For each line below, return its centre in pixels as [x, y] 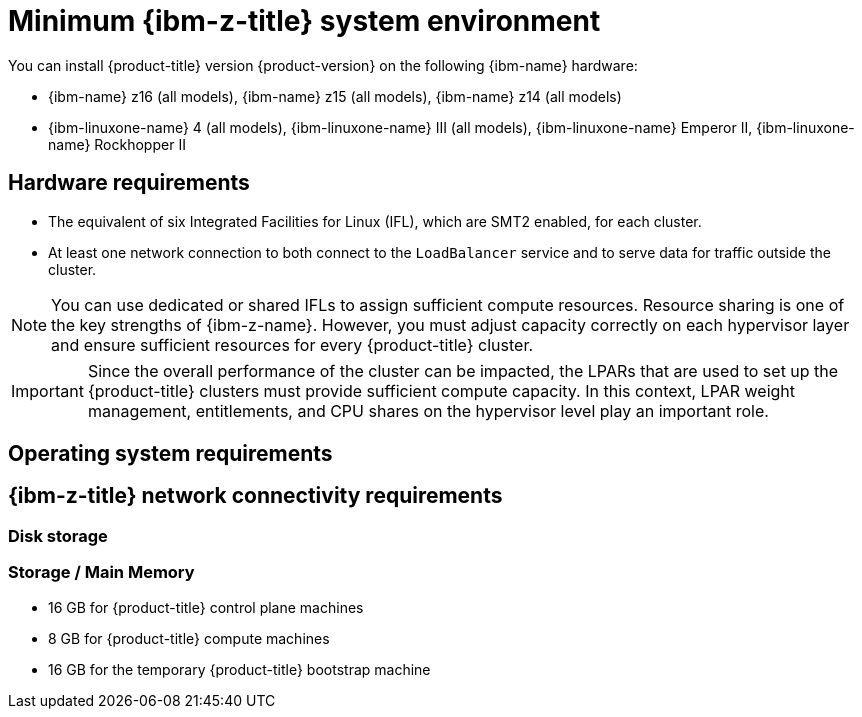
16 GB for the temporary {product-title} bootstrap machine [239, 669]
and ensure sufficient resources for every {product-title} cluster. [292, 344]
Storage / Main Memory [101, 572]
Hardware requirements [129, 183]
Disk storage [58, 535]
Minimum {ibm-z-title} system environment [304, 21]
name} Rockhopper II [117, 144]
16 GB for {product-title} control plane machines [206, 607]
